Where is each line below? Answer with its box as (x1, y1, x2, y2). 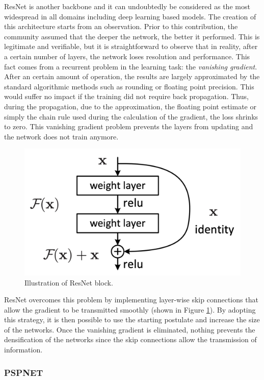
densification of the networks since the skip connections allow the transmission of (4, 334, 257, 345)
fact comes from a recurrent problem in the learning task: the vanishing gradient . (4, 61, 257, 72)
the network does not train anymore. (4, 131, 119, 141)
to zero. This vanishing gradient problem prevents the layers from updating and (4, 121, 253, 132)
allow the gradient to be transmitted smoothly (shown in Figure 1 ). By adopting (4, 304, 256, 315)
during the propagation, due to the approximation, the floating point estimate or (4, 101, 256, 111)
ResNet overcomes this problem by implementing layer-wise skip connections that (4, 294, 258, 305)
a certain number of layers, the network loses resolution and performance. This (4, 51, 250, 61)
